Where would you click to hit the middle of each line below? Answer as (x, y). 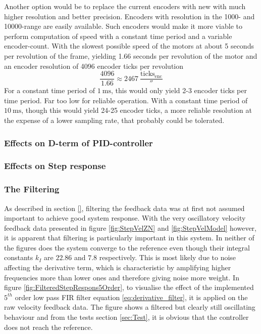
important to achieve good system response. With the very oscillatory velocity (125, 218)
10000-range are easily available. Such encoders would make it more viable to (123, 26)
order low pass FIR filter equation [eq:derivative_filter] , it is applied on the (131, 297)
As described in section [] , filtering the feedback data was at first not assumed (124, 208)
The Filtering (32, 189)
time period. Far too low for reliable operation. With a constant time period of (126, 100)
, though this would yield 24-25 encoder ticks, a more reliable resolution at (137, 110)
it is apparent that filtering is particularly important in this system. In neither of (129, 238)
